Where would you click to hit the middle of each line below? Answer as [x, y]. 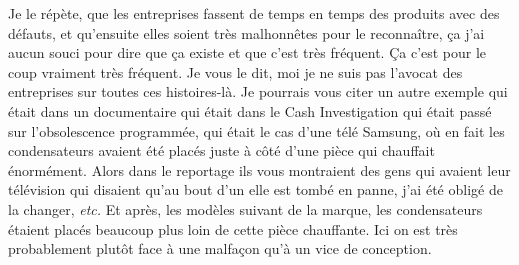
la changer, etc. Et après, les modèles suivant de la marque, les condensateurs [245, 208]
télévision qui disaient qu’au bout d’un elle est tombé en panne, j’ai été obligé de [255, 189]
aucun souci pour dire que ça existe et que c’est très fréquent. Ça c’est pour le [247, 52]
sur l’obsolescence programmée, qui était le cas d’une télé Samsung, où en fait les [256, 130]
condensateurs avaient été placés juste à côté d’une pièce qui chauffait [221, 150]
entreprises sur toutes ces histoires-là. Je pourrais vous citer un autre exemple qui [258, 91]
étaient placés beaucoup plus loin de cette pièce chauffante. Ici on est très [233, 228]
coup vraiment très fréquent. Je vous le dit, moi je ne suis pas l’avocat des [235, 71]
